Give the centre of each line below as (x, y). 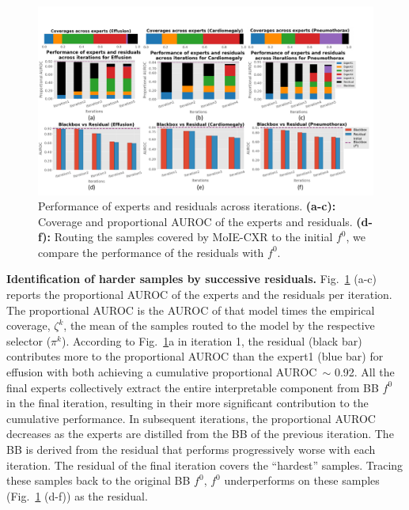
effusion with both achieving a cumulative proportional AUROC (162, 372)
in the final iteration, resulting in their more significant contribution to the (187, 403)
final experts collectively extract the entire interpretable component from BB (193, 387)
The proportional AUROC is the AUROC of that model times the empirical (191, 310)
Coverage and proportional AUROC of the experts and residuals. (195, 221)
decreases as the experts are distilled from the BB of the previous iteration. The (200, 434)
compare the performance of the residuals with (151, 252)
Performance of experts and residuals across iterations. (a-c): (187, 206)
